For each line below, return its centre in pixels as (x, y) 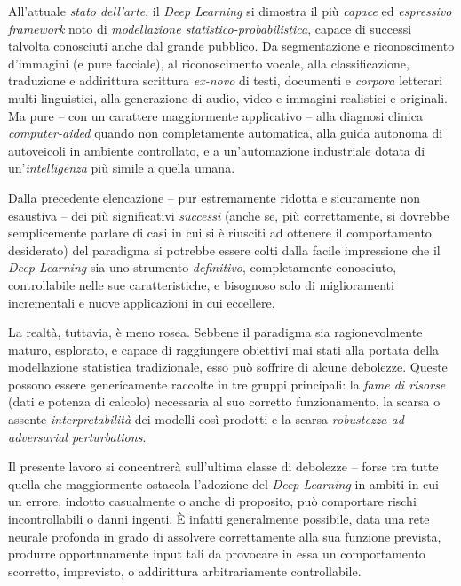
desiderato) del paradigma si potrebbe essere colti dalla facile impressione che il (224, 249)
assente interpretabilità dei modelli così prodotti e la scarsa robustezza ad (206, 419)
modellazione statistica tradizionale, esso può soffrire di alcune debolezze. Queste (228, 367)
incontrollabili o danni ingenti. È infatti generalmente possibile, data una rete (219, 519)
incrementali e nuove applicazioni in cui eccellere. (142, 302)
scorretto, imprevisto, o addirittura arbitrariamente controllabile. (185, 570)
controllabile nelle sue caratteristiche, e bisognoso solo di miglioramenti (201, 284)
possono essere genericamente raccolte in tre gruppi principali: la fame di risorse (227, 384)
